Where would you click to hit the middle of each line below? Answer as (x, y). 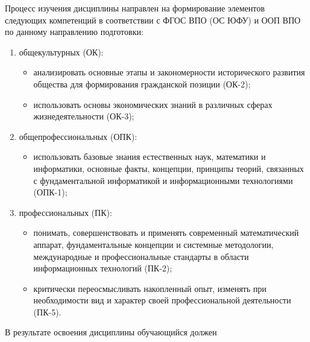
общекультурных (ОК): (61, 52)
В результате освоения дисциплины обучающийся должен (111, 332)
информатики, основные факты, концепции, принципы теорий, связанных (169, 168)
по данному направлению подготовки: (74, 32)
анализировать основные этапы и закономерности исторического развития (169, 72)
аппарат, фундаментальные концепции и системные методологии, (153, 244)
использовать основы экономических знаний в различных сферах (153, 104)
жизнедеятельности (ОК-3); (84, 116)
